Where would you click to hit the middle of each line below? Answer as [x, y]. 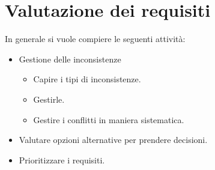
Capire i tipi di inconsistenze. [87, 79]
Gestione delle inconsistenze [70, 59]
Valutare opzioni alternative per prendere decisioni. [113, 140]
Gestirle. [49, 99]
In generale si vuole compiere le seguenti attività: [95, 39]
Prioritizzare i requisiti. [62, 159]
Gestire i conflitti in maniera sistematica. [109, 119]
